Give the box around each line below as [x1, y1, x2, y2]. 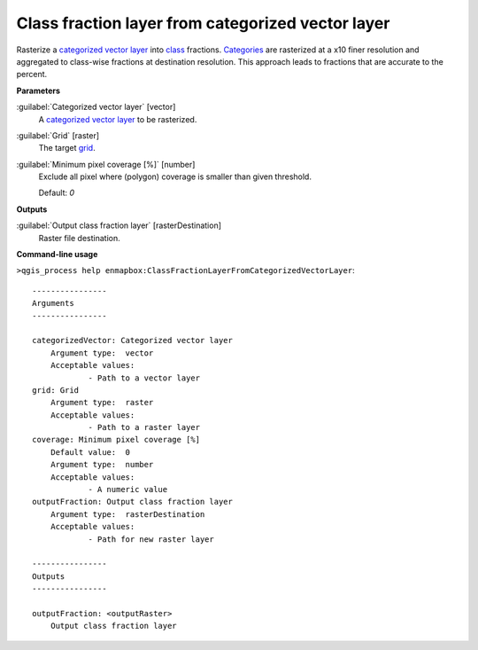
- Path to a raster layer [88, 422, 201, 433]
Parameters [16, 85, 61, 96]
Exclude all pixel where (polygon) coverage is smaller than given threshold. [38, 171, 312, 182]
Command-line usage [16, 249, 98, 260]
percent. [16, 69, 48, 80]
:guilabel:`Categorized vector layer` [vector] [16, 102, 176, 113]
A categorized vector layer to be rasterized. [38, 114, 197, 124]
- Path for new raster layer [88, 534, 214, 544]
